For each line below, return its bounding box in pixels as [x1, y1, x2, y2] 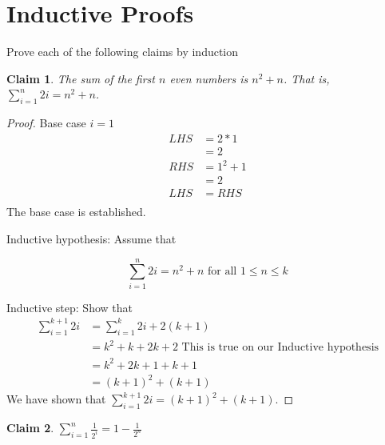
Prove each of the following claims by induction [6, 43, 239, 60]
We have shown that [6, 391, 106, 407]
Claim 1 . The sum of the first [6, 70, 155, 86]
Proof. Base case [6, 114, 86, 131]
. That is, [283, 70, 330, 86]
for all [208, 266, 237, 278]
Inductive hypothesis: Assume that [6, 230, 177, 247]
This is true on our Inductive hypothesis [181, 342, 379, 354]
